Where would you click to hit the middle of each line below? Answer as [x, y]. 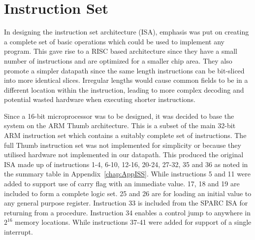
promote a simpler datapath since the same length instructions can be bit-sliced [124, 70]
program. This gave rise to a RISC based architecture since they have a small [121, 51]
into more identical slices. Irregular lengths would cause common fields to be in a [126, 80]
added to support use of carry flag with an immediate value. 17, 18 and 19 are [122, 184]
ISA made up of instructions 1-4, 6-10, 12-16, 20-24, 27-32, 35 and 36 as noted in [126, 164]
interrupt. [18, 232]
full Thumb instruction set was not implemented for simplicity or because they [123, 145]
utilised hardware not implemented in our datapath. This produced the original [124, 154]
